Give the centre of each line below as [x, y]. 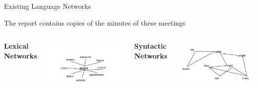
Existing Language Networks [48, 6]
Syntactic [150, 46]
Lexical [16, 46]
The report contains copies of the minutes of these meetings [95, 22]
